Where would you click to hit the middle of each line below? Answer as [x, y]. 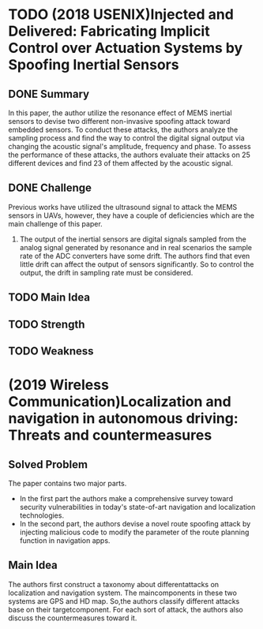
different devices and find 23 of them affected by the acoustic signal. [120, 163]
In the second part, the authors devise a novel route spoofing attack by [135, 523]
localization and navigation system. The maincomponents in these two [122, 593]
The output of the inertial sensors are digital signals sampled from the [133, 239]
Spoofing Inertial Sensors [94, 65]
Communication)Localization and [120, 402]
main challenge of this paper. [55, 223]
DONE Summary [49, 94]
